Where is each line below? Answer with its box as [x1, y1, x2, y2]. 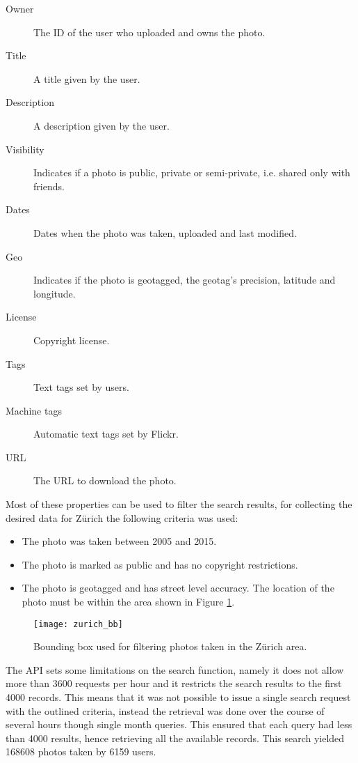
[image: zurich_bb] [33, 619, 123, 629]
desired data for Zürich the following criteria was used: [6, 510, 238, 525]
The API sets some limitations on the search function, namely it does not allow [6, 662, 344, 677]
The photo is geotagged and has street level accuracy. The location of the [22, 580, 334, 595]
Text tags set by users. [33, 380, 129, 394]
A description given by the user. [33, 118, 170, 132]
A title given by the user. [33, 71, 140, 86]
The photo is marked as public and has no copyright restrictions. [22, 557, 298, 571]
